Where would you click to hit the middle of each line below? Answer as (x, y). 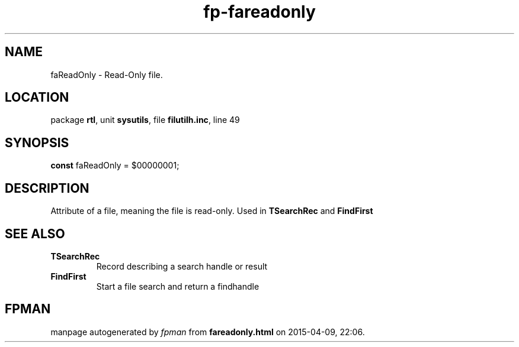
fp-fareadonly (259, 12)
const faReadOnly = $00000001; (115, 166)
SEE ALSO (35, 234)
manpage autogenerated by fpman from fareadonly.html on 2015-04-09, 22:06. (208, 332)
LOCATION (37, 98)
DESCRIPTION (47, 188)
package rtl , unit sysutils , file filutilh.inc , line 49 (145, 120)
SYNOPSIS (37, 142)
